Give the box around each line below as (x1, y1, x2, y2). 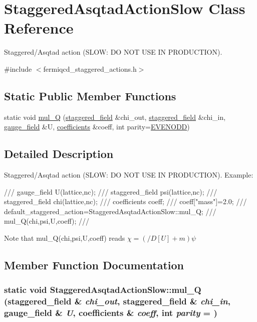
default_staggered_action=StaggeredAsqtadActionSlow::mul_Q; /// (4, 206, 216, 216)
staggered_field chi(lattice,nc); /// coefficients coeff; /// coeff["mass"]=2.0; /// (4, 196, 247, 207)
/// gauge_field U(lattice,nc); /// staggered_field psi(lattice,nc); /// (4, 186, 217, 197)
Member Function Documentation (4, 257, 184, 273)
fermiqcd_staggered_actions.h (43, 63, 137, 74)
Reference (4, 18, 74, 38)
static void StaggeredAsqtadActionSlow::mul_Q (4, 283, 201, 296)
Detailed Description (4, 146, 114, 162)
